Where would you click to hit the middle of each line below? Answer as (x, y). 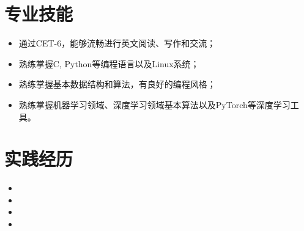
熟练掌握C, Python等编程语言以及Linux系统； (109, 63)
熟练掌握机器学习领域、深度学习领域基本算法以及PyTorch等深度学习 (154, 104)
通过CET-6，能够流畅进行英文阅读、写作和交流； (117, 43)
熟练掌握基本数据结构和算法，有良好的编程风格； (117, 84)
